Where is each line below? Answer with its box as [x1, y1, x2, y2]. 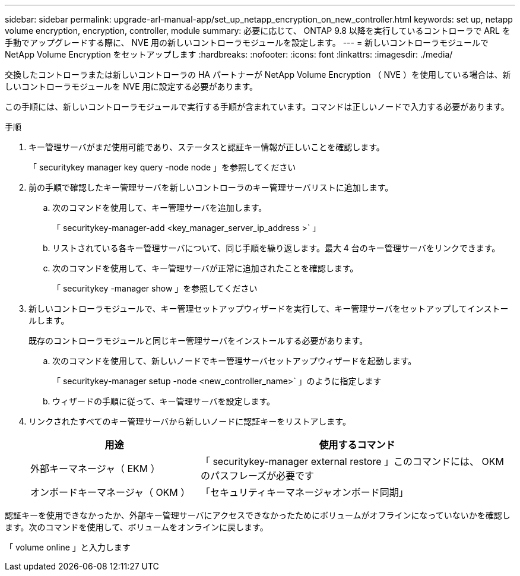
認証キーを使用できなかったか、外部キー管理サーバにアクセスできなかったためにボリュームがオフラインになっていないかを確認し [5, 510, 511, 520]
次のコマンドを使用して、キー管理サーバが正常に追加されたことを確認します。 [52, 263, 359, 273]
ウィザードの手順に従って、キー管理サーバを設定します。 [52, 396, 275, 406]
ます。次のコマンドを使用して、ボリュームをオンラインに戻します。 [5, 522, 268, 532]
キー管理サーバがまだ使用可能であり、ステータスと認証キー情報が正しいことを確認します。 [28, 142, 385, 152]
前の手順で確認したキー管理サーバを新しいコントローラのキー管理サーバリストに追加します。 [28, 182, 394, 192]
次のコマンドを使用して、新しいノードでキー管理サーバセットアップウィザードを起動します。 [52, 356, 417, 366]
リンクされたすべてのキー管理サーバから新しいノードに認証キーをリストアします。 [28, 416, 351, 426]
